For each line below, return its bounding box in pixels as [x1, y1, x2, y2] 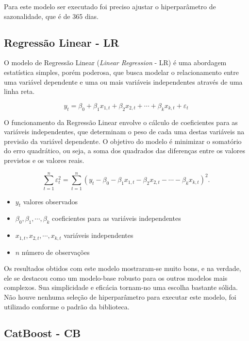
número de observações [21, 247, 90, 257]
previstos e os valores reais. [4, 155, 84, 165]
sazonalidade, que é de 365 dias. [4, 11, 99, 21]
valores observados [23, 196, 78, 206]
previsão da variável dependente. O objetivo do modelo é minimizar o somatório [4, 136, 242, 146]
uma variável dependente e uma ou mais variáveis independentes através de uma [4, 76, 243, 87]
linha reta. [4, 86, 35, 96]
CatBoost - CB [4, 325, 81, 340]
